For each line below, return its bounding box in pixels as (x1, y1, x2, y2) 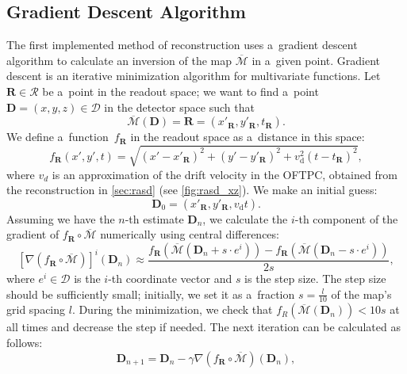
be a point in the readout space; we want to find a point (42, 82, 319, 99)
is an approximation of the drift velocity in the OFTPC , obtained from (52, 166, 397, 182)
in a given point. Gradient (251, 52, 381, 68)
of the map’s (331, 285, 392, 302)
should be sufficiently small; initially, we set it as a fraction (6, 285, 295, 302)
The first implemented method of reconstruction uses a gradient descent (6, 36, 358, 53)
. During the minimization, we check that (71, 301, 273, 318)
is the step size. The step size (244, 269, 386, 286)
